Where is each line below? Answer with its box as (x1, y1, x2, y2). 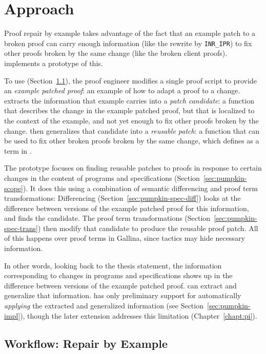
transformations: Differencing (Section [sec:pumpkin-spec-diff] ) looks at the (4, 193, 241, 203)
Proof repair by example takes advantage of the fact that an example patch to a (4, 28, 255, 38)
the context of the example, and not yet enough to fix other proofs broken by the (4, 115, 259, 126)
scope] (4, 182, 24, 193)
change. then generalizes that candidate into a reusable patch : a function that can (4, 125, 260, 136)
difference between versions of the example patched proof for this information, (4, 202, 249, 213)
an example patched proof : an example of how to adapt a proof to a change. (4, 85, 240, 96)
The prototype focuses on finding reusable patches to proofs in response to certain (4, 162, 262, 173)
